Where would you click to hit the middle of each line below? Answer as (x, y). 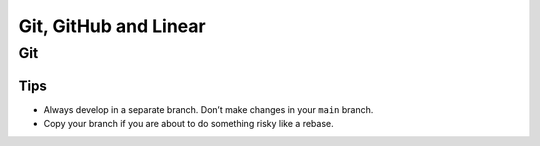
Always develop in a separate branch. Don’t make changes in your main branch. (208, 109)
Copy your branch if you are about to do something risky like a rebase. (188, 124)
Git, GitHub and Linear (112, 26)
